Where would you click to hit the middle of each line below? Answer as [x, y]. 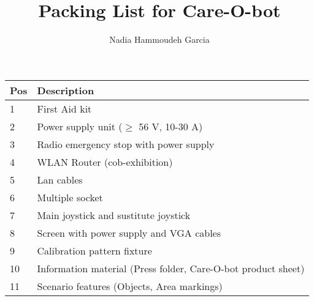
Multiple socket [70, 197]
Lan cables [60, 179]
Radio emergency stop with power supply [126, 144]
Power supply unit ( [80, 126]
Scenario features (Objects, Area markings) [130, 286]
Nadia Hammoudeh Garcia [159, 39]
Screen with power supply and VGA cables [129, 232]
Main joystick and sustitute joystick [114, 215]
